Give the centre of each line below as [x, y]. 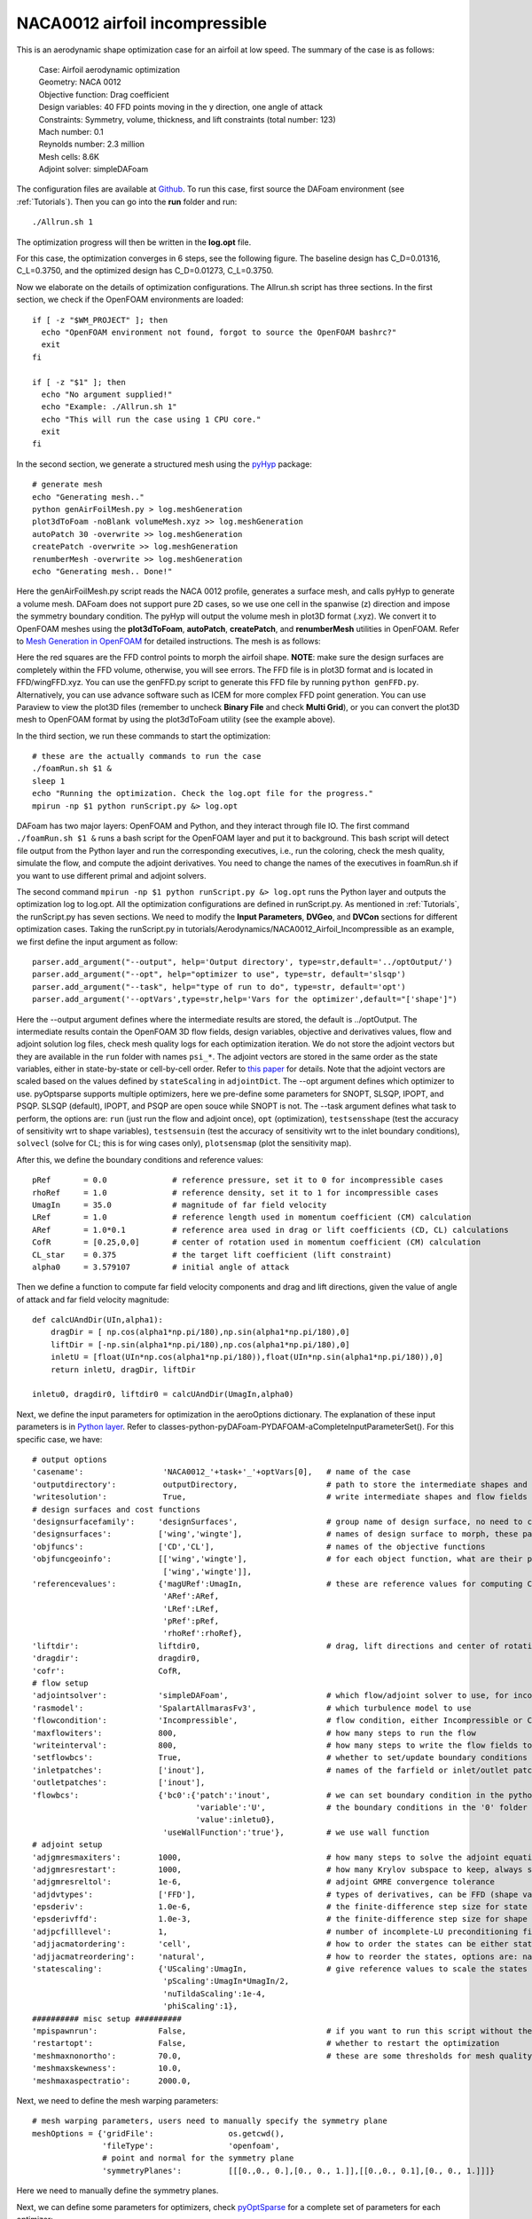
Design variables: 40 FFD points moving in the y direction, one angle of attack [181, 107]
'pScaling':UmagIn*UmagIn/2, [226, 1981]
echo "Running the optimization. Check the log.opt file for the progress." [203, 794]
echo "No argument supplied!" [107, 394]
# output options [70, 1460]
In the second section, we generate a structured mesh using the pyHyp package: [164, 464]
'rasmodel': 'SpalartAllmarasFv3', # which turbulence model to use [252, 1708]
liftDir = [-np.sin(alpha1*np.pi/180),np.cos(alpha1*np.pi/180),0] [200, 1344]
